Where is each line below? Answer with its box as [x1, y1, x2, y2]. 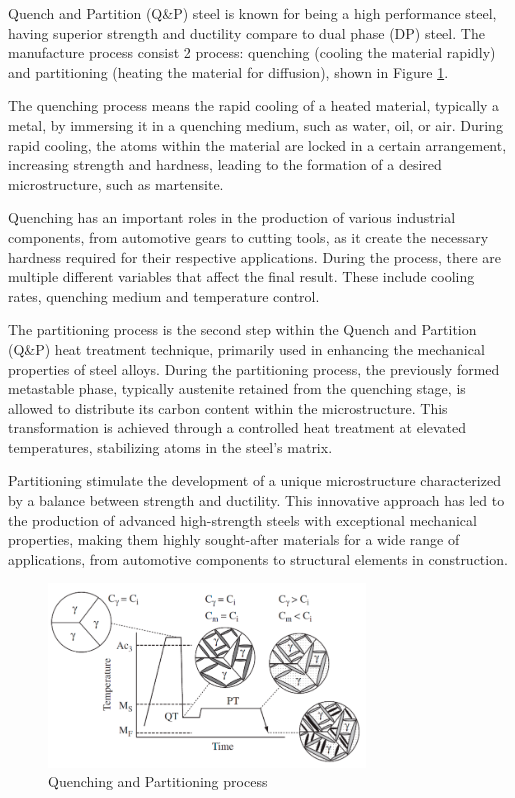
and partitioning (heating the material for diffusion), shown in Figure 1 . [8, 61, 449, 82]
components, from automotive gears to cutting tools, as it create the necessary [8, 226, 489, 247]
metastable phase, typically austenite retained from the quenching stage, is [8, 378, 466, 399]
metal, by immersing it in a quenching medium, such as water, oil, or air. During [8, 114, 503, 135]
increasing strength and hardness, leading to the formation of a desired [8, 154, 442, 175]
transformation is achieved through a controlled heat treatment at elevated [8, 417, 467, 438]
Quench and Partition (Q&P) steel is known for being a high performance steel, [8, 3, 497, 23]
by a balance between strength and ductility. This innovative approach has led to [8, 490, 505, 511]
